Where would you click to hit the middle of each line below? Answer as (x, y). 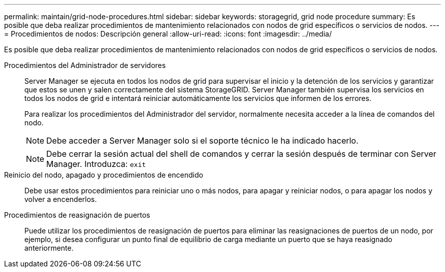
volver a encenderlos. (61, 199)
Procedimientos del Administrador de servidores (85, 65)
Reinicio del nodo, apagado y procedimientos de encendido (104, 175)
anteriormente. (49, 248)
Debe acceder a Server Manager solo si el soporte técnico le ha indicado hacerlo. (202, 141)
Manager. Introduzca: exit (96, 164)
